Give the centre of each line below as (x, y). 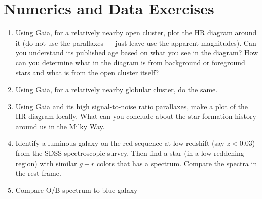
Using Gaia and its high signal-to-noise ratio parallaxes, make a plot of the (132, 106)
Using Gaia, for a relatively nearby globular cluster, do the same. (117, 89)
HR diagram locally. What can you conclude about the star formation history (136, 116)
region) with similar (46, 163)
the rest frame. (38, 173)
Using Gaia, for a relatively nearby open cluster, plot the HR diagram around (136, 33)
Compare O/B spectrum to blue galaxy (77, 190)
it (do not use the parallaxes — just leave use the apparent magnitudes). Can (136, 42)
